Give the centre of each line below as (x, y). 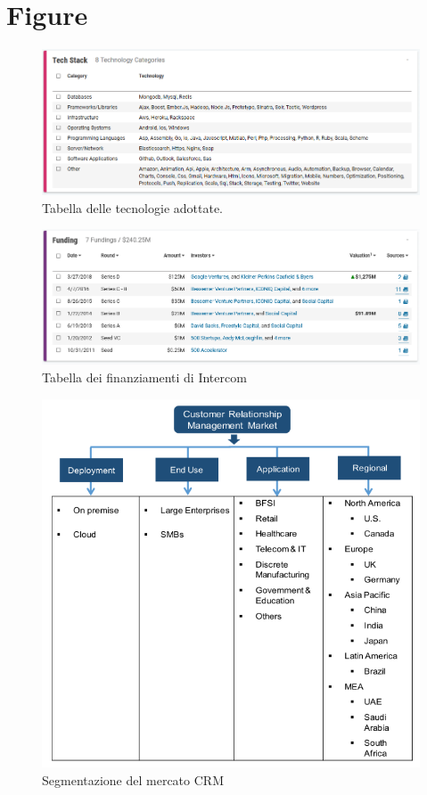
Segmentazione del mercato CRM (133, 780)
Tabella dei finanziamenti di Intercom (144, 377)
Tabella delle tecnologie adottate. (132, 207)
